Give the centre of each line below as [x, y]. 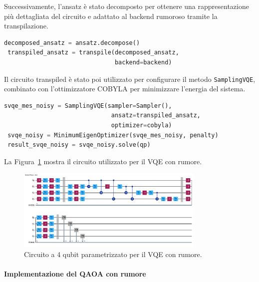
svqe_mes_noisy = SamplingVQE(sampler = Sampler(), [88, 106]
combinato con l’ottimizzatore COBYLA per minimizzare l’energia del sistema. [125, 89]
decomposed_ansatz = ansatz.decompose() [72, 43]
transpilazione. [26, 26]
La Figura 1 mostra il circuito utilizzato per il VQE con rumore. [103, 161]
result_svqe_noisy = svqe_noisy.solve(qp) [79, 145]
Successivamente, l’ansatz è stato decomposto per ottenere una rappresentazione [127, 6]
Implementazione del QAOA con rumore [75, 274]
